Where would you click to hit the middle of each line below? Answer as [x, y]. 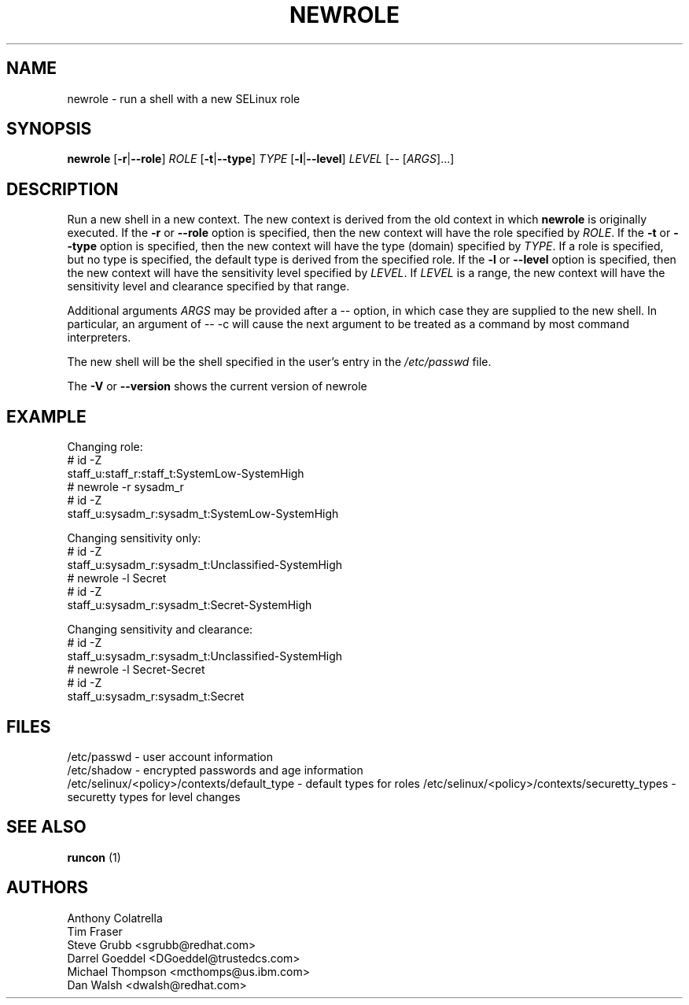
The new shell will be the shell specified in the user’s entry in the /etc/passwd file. [279, 362]
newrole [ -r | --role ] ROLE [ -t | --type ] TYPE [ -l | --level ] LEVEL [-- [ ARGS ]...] [261, 159]
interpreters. [99, 338]
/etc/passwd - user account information [170, 756]
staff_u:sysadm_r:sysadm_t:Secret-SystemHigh [190, 605]
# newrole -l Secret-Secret [136, 670]
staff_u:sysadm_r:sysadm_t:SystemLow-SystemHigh [203, 514]
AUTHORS [48, 888]
